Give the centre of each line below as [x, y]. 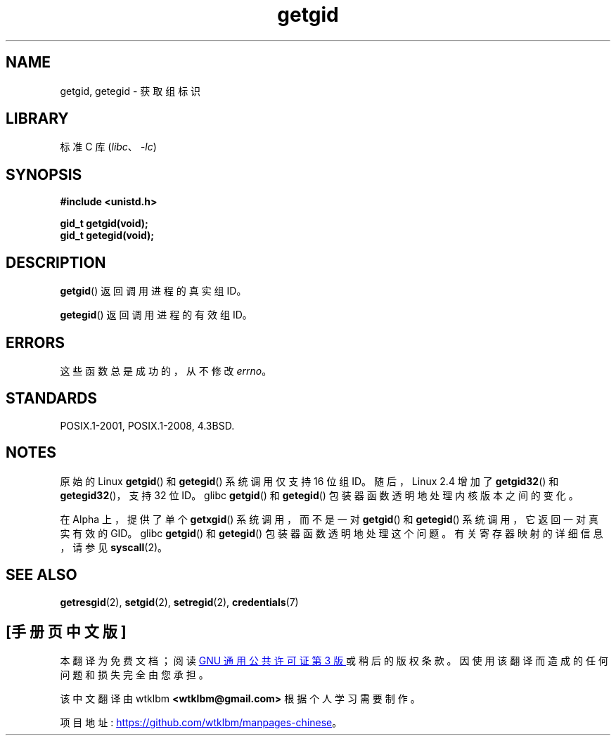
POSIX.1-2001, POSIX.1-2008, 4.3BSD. [147, 425]
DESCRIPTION [56, 262]
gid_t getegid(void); [107, 236]
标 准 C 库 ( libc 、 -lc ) [108, 147]
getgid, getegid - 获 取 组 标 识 [130, 91]
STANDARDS [52, 399]
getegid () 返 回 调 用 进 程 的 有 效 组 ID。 [156, 315]
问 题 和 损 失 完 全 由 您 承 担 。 [134, 675]
